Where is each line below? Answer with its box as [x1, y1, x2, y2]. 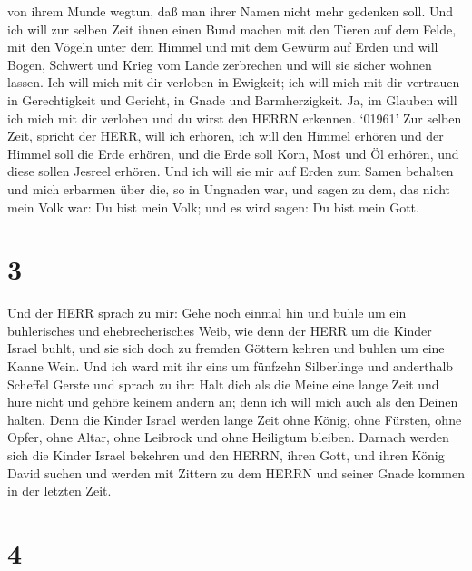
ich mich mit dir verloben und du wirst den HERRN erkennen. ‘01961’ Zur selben [7, 108, 462, 127]
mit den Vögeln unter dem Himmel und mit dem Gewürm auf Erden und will [7, 37, 438, 56]
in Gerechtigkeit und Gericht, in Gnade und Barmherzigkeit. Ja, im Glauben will [7, 90, 457, 109]
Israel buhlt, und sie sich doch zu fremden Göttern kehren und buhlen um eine [7, 339, 445, 358]
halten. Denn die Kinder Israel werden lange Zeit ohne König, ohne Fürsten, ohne [7, 409, 462, 428]
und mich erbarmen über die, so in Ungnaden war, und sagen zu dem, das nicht [7, 179, 451, 198]
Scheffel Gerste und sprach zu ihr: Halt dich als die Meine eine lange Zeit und [7, 374, 439, 393]
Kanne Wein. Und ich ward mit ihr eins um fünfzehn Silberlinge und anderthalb [7, 357, 454, 376]
